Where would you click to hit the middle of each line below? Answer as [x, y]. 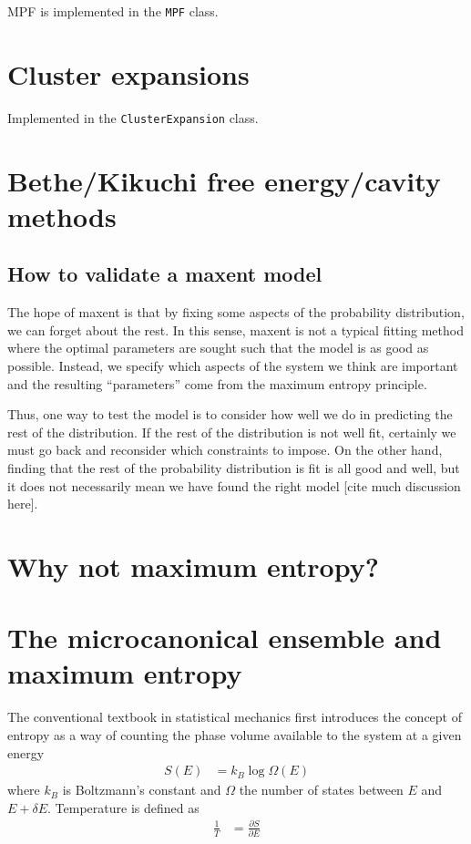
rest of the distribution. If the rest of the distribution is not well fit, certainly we [232, 432]
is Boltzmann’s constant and [142, 790]
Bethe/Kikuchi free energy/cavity [224, 180]
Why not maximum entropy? [193, 566]
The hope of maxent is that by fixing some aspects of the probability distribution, [236, 312]
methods [62, 216]
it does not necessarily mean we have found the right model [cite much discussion [234, 485]
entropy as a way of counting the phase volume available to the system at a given [235, 735]
